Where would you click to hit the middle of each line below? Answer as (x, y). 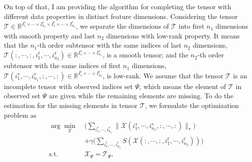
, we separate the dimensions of (122, 26)
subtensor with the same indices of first (62, 65)
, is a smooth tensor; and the (145, 55)
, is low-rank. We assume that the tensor (163, 75)
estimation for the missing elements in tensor (71, 105)
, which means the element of (183, 86)
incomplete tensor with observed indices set (68, 86)
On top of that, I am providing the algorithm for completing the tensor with (118, 6)
